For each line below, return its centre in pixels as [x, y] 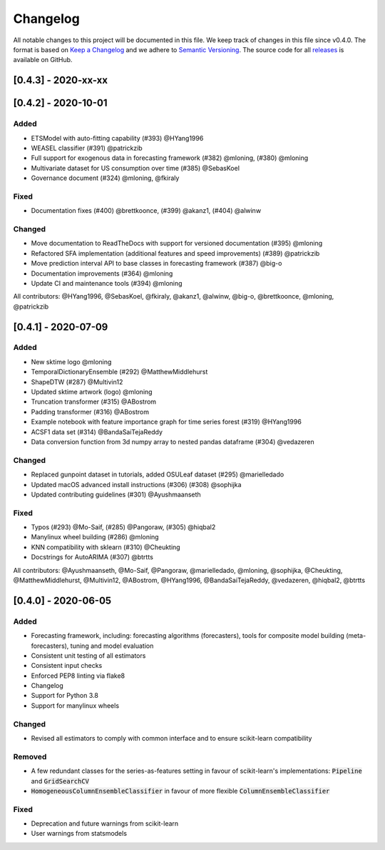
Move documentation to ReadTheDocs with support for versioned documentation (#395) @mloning [177, 244]
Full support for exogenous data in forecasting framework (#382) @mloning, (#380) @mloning [170, 158]
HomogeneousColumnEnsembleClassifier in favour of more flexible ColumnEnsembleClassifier [180, 791]
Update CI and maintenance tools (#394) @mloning [107, 283]
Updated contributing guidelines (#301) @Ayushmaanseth [116, 494]
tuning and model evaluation [112, 646]
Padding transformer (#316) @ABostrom [90, 411]
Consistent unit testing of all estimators [88, 655]
